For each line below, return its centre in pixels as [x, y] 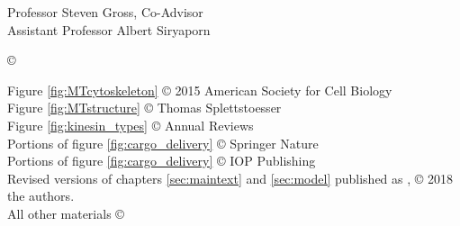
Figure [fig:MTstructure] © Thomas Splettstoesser [144, 108]
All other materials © [66, 213]
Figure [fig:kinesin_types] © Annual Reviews [131, 125]
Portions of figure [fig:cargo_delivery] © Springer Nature [163, 143]
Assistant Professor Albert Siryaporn [109, 29]
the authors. [41, 196]
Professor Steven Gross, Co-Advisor [105, 12]
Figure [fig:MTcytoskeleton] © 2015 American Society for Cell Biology [200, 90]
